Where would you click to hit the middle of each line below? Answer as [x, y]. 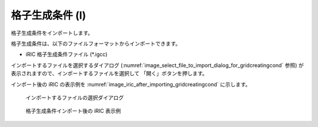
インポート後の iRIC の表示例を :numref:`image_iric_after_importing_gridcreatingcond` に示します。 [131, 84]
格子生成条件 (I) [49, 15]
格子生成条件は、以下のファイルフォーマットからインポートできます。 [96, 44]
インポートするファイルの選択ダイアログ [74, 98]
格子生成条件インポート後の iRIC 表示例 [73, 111]
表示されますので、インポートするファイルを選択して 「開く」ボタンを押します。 [109, 73]
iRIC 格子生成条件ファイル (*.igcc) [67, 54]
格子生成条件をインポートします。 [52, 33]
